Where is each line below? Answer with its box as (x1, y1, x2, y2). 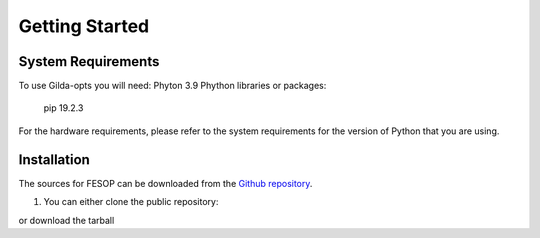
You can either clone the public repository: (43, 196, 219, 208)
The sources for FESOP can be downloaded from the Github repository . (18, 177, 313, 189)
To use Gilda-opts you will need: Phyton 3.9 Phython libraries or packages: (18, 80, 327, 92)
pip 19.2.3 (43, 102, 84, 114)
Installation (18, 151, 90, 168)
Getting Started (18, 15, 150, 37)
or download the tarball (18, 214, 115, 226)
